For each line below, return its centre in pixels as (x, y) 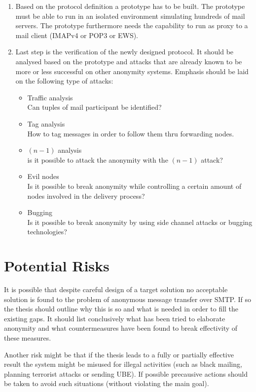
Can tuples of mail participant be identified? (94, 107)
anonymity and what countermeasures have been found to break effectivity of (121, 328)
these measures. (28, 337)
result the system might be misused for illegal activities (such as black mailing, (123, 364)
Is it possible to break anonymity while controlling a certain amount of (134, 186)
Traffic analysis (50, 97)
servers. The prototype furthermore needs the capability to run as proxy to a (132, 25)
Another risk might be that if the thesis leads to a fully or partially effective (119, 354)
